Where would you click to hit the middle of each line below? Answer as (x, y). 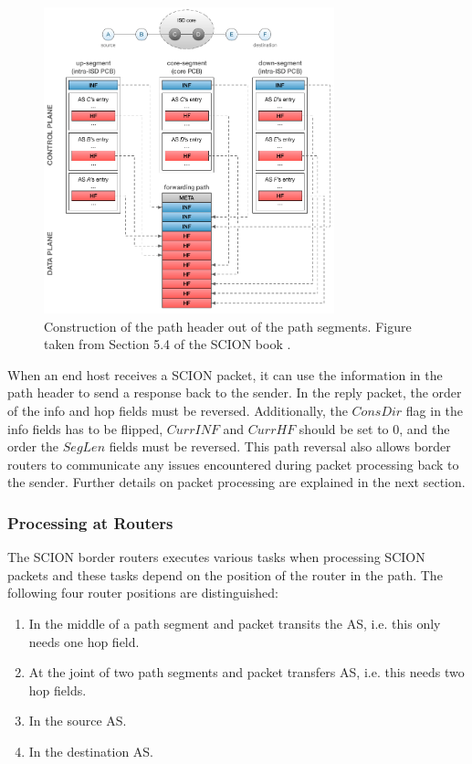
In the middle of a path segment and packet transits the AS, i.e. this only (235, 624)
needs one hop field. (84, 641)
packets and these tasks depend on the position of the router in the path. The (225, 574)
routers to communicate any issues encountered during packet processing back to (233, 464)
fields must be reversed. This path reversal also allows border (280, 446)
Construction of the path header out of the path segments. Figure (228, 326)
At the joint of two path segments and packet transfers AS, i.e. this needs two (246, 672)
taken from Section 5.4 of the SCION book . (168, 344)
